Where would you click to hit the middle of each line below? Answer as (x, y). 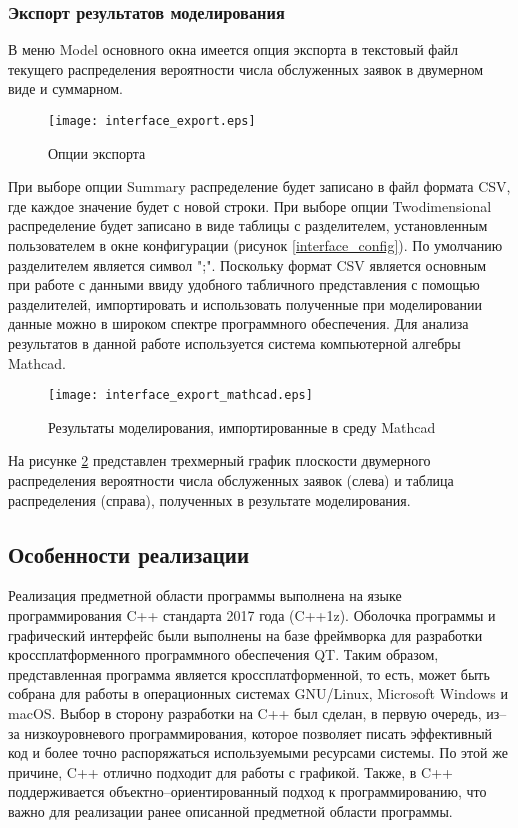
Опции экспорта (97, 152)
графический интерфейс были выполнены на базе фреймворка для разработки (245, 634)
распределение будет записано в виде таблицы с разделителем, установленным (248, 225)
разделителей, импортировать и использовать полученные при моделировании (245, 303)
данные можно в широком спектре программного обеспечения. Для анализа (238, 323)
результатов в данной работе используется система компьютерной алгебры (234, 343)
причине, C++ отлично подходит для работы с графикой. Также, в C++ (230, 771)
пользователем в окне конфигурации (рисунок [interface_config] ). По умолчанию (255, 245)
